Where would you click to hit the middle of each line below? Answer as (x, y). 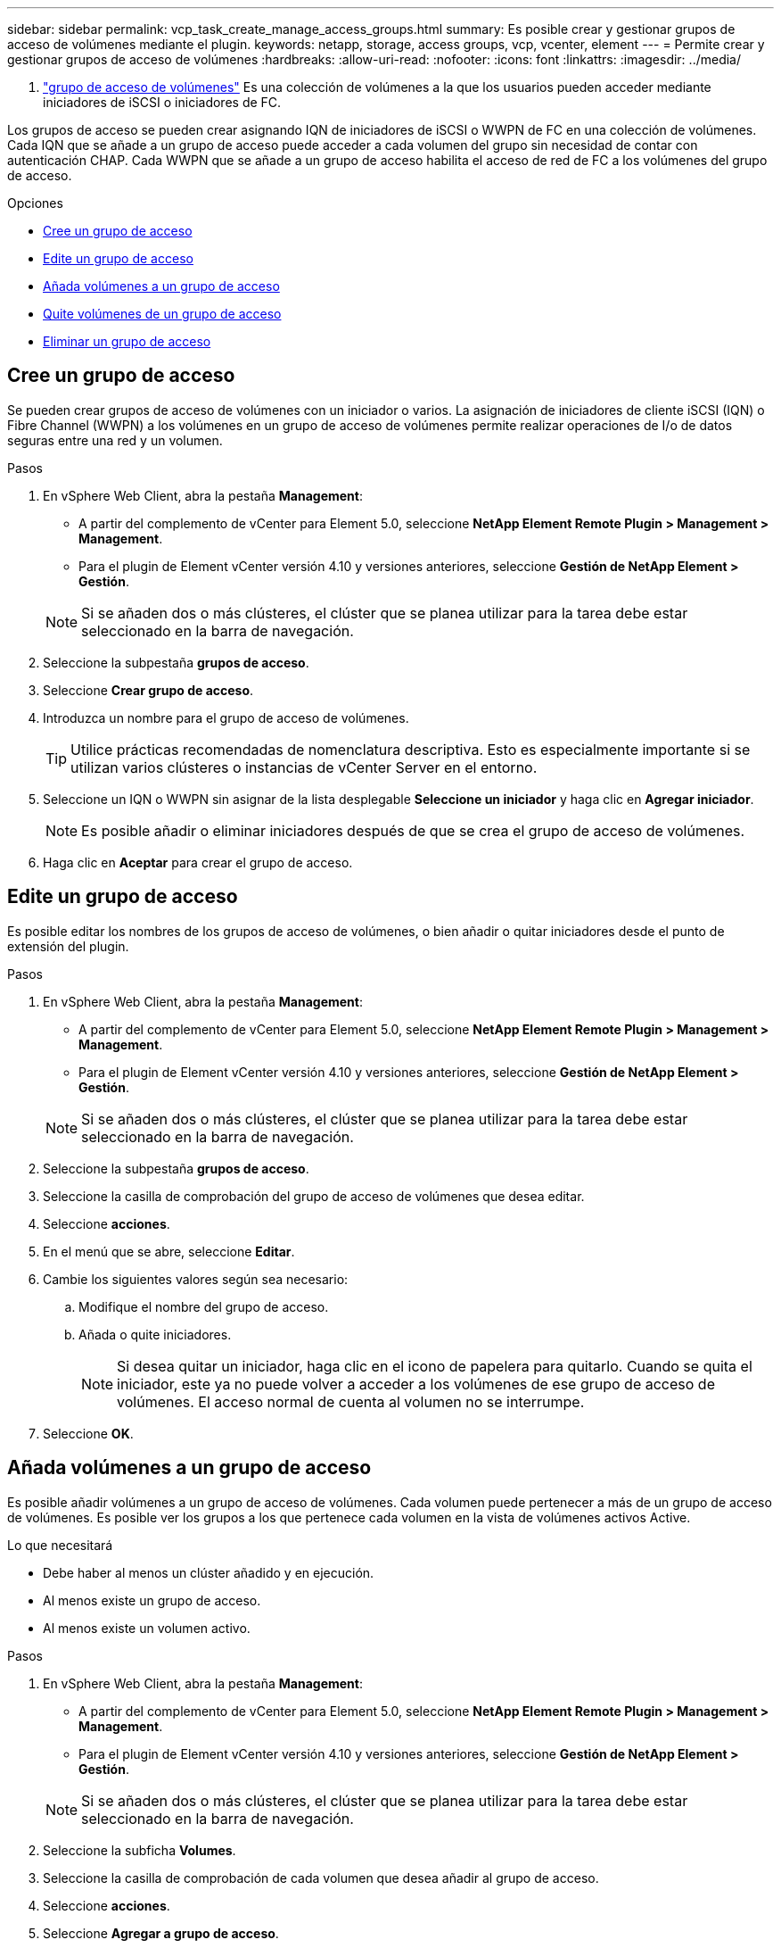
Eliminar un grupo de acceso (127, 341)
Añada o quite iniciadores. (155, 1334)
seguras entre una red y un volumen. (115, 440)
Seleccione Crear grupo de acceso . (148, 690)
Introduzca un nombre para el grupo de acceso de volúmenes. (226, 717)
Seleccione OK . (88, 1433)
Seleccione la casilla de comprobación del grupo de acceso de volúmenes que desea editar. (314, 1196)
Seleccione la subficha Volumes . (140, 1850)
